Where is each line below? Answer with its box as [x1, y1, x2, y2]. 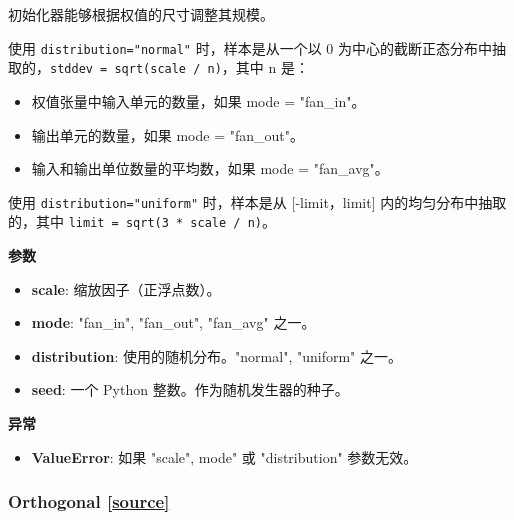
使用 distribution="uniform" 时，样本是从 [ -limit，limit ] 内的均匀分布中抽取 [8, 191, 507, 212]
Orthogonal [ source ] [8, 489, 170, 514]
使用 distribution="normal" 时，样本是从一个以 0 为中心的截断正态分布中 [8, 37, 493, 58]
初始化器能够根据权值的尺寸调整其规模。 [8, 4, 274, 24]
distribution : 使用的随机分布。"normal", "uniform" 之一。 [31, 345, 402, 366]
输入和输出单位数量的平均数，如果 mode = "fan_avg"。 [31, 158, 389, 179]
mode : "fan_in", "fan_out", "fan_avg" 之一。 [31, 312, 316, 333]
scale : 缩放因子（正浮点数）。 [31, 278, 221, 299]
